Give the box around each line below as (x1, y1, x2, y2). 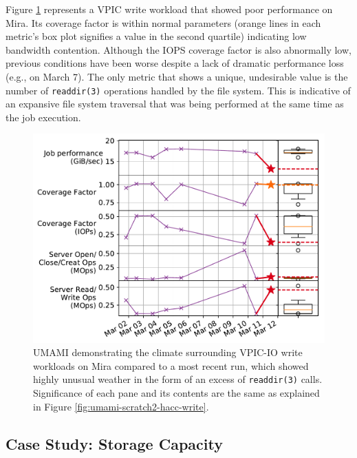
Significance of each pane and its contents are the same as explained (33, 385, 320, 399)
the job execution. (6, 110, 81, 124)
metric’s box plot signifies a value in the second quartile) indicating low (6, 29, 307, 43)
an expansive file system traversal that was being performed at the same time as (6, 96, 344, 111)
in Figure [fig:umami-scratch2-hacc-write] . (33, 399, 209, 413)
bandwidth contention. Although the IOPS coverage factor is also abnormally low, (6, 42, 351, 56)
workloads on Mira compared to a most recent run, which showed (33, 358, 309, 373)
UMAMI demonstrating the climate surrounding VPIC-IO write (33, 345, 303, 360)
